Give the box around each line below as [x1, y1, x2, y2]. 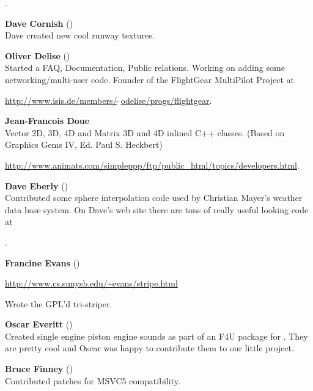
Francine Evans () [5, 256, 80, 269]
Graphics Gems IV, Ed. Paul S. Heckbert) [5, 138, 163, 151]
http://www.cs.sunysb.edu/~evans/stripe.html [5, 277, 178, 290]
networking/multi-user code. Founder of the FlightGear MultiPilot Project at [5, 73, 294, 86]
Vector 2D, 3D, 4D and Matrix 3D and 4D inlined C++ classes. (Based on [5, 126, 285, 139]
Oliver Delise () [5, 49, 70, 62]
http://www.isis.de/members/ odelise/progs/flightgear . [5, 93, 212, 106]
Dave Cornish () [5, 16, 73, 29]
